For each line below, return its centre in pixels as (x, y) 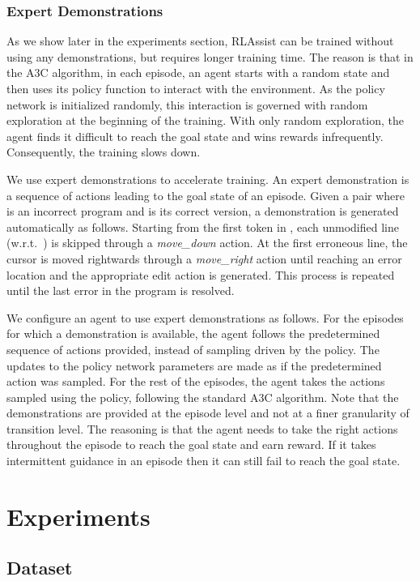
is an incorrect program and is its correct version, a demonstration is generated (203, 211)
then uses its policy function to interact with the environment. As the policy (196, 88)
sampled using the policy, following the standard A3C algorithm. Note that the (203, 397)
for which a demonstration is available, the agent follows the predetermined (193, 333)
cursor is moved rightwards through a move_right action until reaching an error (204, 258)
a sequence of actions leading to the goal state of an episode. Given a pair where (206, 195)
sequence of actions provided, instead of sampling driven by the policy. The (193, 349)
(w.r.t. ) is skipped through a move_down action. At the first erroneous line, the (207, 243)
